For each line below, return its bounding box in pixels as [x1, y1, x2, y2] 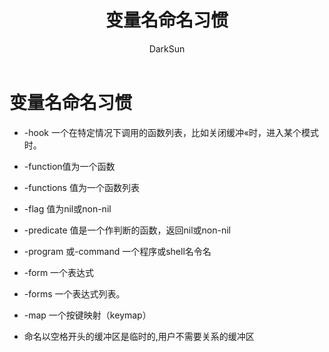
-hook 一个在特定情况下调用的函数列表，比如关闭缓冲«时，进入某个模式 [23, 126, 320, 138]
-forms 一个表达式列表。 [23, 287, 126, 300]
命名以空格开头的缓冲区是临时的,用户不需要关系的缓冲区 [23, 330, 255, 342]
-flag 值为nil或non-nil [23, 202, 112, 215]
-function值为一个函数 [23, 160, 116, 172]
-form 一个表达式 [23, 266, 95, 278]
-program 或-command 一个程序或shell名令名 [23, 245, 212, 257]
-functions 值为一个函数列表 [23, 181, 140, 193]
